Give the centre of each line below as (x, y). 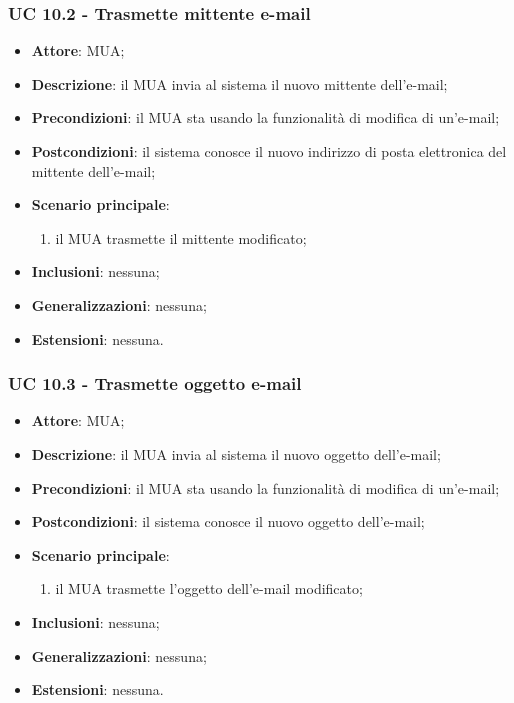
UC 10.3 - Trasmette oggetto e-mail (155, 383)
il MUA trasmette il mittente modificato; (181, 237)
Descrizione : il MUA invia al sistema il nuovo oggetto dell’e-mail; (236, 453)
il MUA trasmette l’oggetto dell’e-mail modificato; (209, 588)
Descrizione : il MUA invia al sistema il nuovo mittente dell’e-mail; (239, 83)
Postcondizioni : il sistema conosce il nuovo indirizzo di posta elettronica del (269, 151)
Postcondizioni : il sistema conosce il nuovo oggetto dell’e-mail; (228, 521)
